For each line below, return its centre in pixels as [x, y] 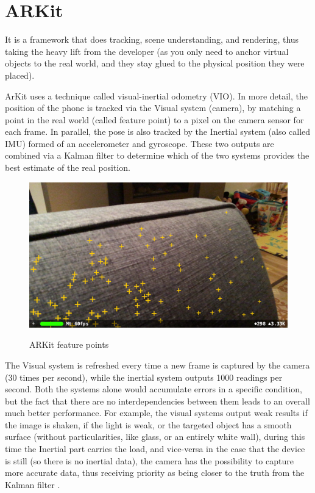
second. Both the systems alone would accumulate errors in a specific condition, [154, 389]
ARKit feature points [69, 344]
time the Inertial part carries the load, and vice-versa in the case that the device [155, 449]
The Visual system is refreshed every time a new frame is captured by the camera [157, 365]
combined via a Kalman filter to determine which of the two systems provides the [157, 155]
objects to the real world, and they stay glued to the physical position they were [155, 63]
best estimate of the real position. [68, 167]
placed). [20, 75]
